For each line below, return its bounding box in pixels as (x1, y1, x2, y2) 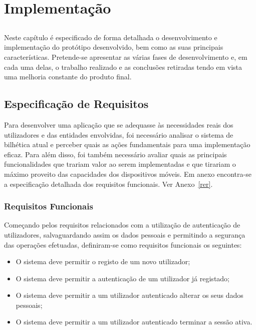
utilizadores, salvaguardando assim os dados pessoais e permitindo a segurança (4, 229, 245, 240)
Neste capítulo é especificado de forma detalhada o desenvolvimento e (4, 32, 217, 42)
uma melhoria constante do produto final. (4, 71, 132, 82)
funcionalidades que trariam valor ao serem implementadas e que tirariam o (4, 159, 236, 169)
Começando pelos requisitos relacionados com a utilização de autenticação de (4, 219, 240, 230)
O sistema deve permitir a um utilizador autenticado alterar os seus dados (16, 290, 243, 300)
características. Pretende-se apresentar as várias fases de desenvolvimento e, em (4, 51, 247, 62)
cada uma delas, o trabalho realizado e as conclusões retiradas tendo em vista (4, 61, 242, 72)
